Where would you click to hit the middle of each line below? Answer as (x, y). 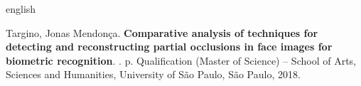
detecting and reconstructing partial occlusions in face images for (169, 47)
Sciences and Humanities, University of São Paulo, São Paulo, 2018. (153, 74)
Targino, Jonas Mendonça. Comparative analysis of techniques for (162, 32)
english (21, 9)
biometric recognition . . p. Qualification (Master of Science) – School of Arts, (181, 60)
